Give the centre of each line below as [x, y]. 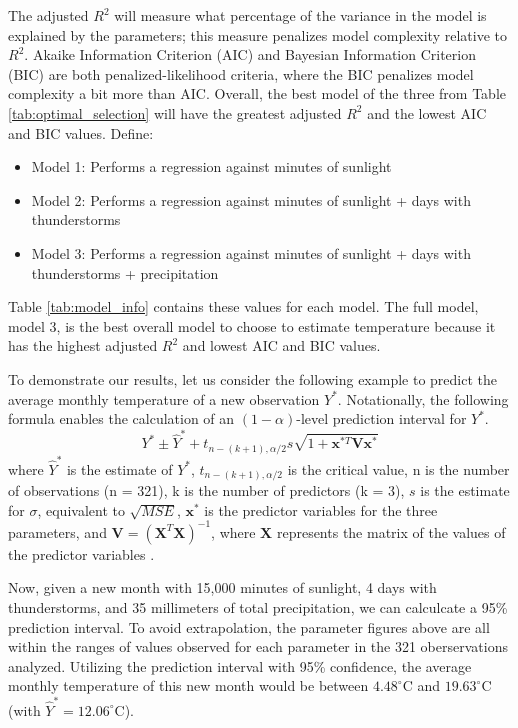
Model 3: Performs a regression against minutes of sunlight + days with [251, 252]
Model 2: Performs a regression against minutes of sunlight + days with [251, 199]
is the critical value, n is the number [398, 468]
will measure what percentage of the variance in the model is [300, 15]
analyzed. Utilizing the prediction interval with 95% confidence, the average [240, 665]
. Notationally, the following [423, 398]
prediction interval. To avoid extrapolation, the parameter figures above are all [249, 626]
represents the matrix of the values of [391, 531]
